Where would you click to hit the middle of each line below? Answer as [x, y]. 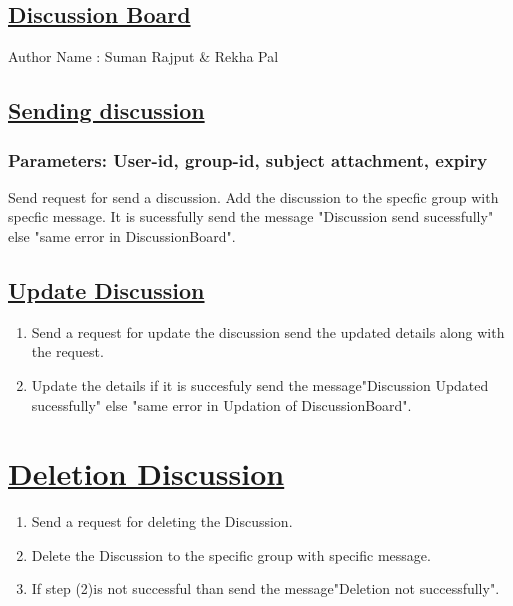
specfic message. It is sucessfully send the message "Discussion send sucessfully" [251, 216]
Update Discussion [106, 289]
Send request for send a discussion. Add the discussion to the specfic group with [253, 196]
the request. [67, 351]
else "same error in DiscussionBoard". [122, 235]
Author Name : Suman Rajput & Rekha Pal [143, 56]
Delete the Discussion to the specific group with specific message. [231, 554]
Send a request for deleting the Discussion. [162, 521]
